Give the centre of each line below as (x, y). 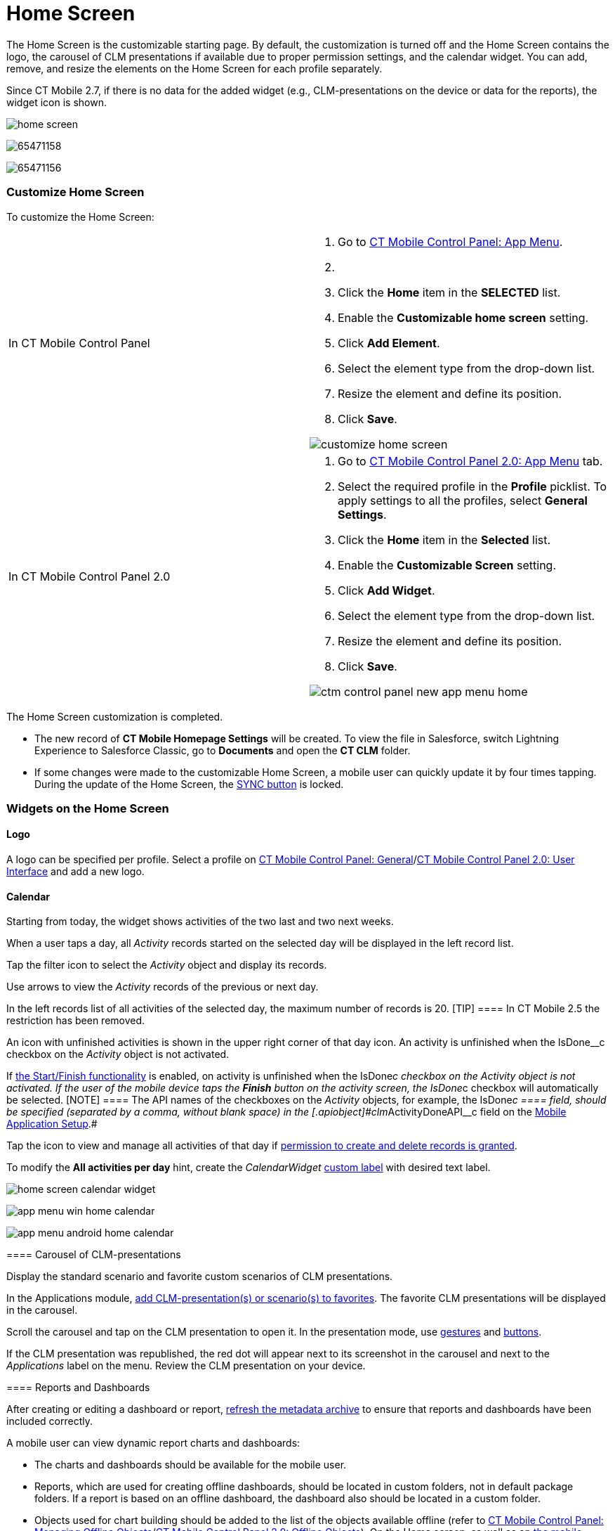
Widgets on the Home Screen (88, 808)
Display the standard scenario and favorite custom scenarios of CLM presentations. (200, 1277)
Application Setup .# (52, 1124)
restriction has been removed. (76, 1021)
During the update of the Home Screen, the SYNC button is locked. (189, 784)
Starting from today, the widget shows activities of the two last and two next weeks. (200, 922)
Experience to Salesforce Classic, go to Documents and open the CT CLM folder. (223, 750)
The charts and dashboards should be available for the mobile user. (191, 1465)
